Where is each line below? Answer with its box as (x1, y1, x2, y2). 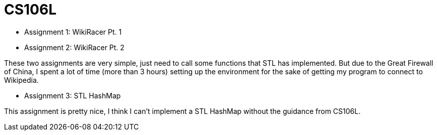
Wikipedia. (4, 75, 39, 84)
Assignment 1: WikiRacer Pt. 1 (24, 27, 122, 36)
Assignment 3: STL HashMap (24, 91, 121, 100)
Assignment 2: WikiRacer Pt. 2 (24, 43, 124, 52)
